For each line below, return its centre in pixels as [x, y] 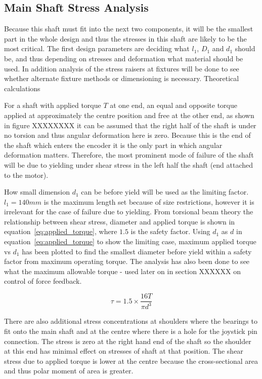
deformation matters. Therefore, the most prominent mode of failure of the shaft [129, 155]
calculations [22, 88]
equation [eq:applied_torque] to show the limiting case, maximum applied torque [130, 241]
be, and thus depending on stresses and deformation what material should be [124, 58]
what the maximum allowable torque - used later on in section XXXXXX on [123, 271]
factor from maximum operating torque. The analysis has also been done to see [127, 261]
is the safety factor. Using [170, 231]
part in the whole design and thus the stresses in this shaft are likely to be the [125, 38]
